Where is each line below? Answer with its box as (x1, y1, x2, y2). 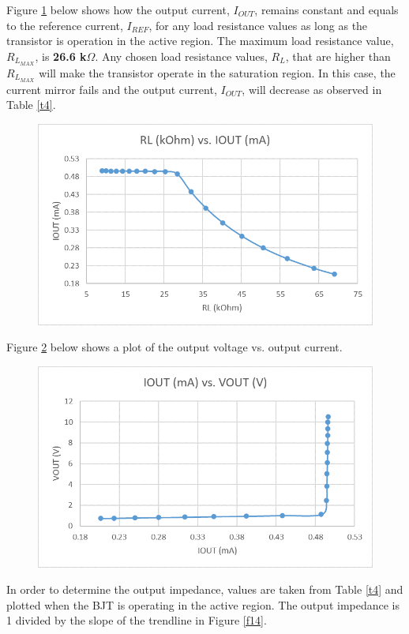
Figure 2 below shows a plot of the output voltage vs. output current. (6, 339, 343, 355)
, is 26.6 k (35, 47, 87, 64)
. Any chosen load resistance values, (95, 47, 268, 64)
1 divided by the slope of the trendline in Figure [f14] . (6, 612, 267, 628)
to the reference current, (6, 17, 123, 33)
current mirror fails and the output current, (6, 81, 217, 97)
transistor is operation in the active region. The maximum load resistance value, (6, 32, 394, 49)
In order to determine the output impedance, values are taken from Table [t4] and (6, 581, 403, 598)
